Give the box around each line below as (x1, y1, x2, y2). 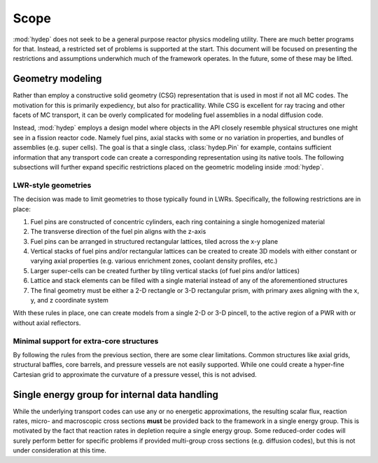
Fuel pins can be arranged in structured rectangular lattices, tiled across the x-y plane (30, 237, 279, 245)
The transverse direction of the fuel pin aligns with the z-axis (30, 228, 206, 236)
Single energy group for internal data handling (13, 389, 218, 401)
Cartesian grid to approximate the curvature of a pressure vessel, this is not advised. (13, 370, 257, 378)
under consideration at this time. (13, 446, 106, 455)
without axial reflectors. (13, 319, 81, 327)
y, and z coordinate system (30, 296, 108, 305)
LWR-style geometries (13, 180, 92, 190)
